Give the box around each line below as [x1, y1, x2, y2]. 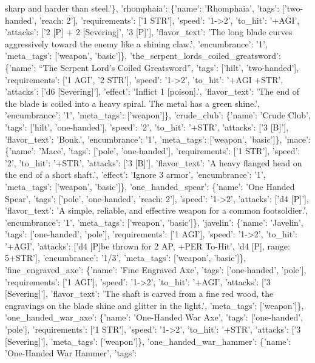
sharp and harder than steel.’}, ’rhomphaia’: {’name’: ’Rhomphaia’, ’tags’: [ [5, 2, 285, 14]
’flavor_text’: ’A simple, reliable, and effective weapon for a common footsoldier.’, [5, 204, 308, 217]
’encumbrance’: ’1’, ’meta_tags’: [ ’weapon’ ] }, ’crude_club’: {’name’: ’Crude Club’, [5, 109, 311, 121]
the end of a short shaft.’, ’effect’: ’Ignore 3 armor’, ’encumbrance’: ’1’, [5, 168, 266, 181]
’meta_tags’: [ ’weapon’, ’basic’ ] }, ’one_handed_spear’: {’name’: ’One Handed [5, 180, 295, 192]
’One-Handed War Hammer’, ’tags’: [5, 347, 137, 359]
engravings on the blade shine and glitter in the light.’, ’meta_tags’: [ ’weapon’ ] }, [5, 299, 304, 311]
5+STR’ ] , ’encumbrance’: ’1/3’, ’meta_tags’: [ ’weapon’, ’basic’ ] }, [5, 251, 246, 264]
